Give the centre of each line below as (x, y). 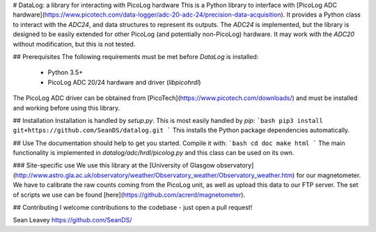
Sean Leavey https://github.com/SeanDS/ (72, 220)
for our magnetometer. (329, 175)
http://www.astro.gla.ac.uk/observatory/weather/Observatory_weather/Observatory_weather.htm (154, 175)
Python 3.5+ (65, 72)
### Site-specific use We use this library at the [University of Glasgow (114, 165)
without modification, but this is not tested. (74, 44)
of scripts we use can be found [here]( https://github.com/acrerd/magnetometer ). (129, 194)
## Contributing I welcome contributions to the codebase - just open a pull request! (133, 208)
